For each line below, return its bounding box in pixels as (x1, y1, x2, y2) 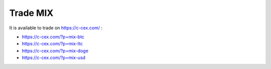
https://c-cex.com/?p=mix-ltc (22, 41, 83, 47)
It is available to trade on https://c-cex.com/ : (9, 25, 103, 31)
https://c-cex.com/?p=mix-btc (22, 34, 85, 40)
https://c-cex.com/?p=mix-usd (22, 55, 85, 61)
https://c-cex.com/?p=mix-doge (22, 48, 89, 54)
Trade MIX (9, 7, 54, 18)
